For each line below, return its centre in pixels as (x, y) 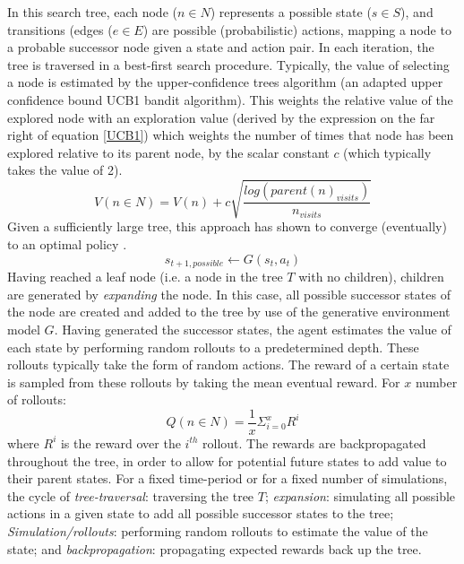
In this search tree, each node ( (92, 12)
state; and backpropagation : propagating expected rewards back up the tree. (215, 548)
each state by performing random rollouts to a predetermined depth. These (213, 347)
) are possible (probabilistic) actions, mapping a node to (297, 29)
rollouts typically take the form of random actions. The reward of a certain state (228, 364)
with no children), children (371, 277)
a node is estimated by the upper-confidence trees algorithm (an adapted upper (225, 82)
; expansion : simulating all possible (360, 495)
